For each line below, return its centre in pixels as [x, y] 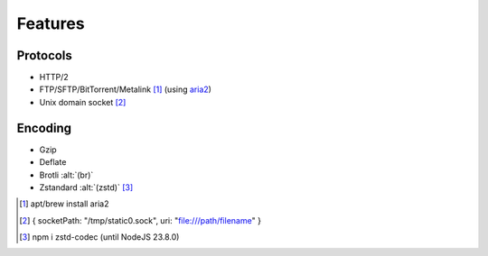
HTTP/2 [54, 78]
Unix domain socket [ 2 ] [83, 102]
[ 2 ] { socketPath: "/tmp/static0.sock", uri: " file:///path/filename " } [141, 220]
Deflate [53, 162]
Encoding [44, 128]
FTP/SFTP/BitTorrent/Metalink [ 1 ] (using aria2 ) [126, 89]
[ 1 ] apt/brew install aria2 [64, 204]
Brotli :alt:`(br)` [66, 175]
